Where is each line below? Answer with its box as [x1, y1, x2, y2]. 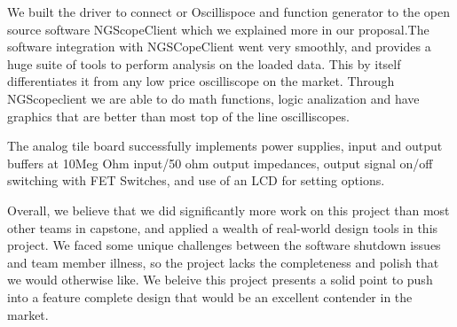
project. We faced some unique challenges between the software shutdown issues [7, 236, 441, 254]
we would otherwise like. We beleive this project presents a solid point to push [7, 270, 433, 289]
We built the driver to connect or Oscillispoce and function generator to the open [7, 3, 450, 20]
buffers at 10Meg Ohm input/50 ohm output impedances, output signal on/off [7, 153, 433, 172]
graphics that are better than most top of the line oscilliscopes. [7, 106, 350, 125]
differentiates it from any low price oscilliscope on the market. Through [7, 72, 395, 90]
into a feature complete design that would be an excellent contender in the [7, 287, 413, 306]
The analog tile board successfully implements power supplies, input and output [7, 136, 443, 155]
